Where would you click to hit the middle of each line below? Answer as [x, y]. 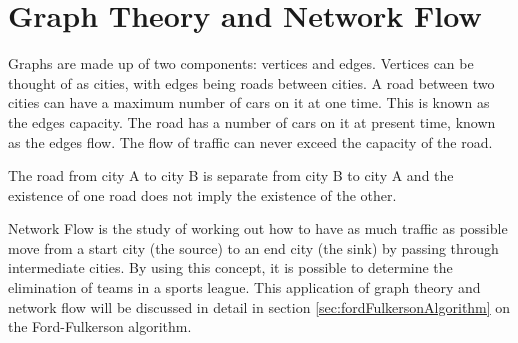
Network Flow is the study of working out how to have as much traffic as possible [258, 228]
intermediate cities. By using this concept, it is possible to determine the [230, 267]
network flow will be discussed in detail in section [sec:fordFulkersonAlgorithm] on [259, 306]
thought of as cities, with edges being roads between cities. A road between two [251, 82]
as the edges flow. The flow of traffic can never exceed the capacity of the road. [250, 141]
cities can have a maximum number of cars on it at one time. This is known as [249, 102]
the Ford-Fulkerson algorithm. [100, 326]
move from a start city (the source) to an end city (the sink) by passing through [253, 247]
